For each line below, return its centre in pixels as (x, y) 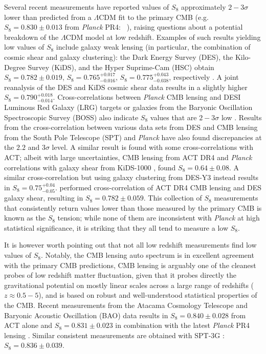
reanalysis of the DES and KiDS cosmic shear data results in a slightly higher (126, 87)
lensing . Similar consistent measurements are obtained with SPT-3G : (114, 335)
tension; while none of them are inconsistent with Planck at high (159, 218)
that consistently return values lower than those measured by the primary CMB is (133, 207)
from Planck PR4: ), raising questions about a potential (154, 27)
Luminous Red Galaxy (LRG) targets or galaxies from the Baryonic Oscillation (128, 107)
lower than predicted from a (48, 17)
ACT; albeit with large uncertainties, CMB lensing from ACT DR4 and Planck (128, 157)
